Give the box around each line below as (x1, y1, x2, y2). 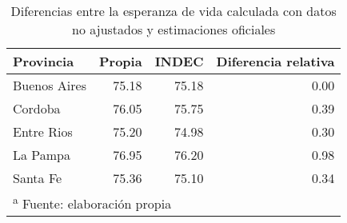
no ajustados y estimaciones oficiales (72, 20, 276, 38)
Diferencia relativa (216, 52, 335, 70)
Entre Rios (13, 122, 73, 141)
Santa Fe (13, 169, 62, 187)
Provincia (13, 52, 74, 70)
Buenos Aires (13, 76, 86, 94)
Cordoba (13, 99, 61, 117)
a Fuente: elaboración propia (13, 192, 172, 213)
